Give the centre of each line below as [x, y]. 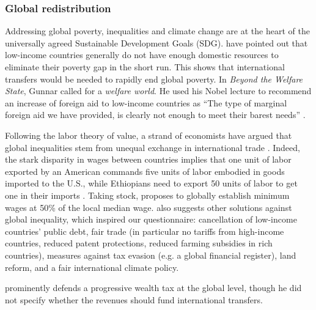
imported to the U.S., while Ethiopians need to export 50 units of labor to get [151, 183]
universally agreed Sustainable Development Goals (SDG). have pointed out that [156, 42]
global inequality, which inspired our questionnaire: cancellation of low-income [151, 219]
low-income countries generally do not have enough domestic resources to [142, 55]
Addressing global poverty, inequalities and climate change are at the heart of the [157, 31]
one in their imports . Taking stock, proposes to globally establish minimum [147, 195]
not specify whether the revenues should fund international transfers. [134, 299]
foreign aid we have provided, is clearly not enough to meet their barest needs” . [155, 115]
